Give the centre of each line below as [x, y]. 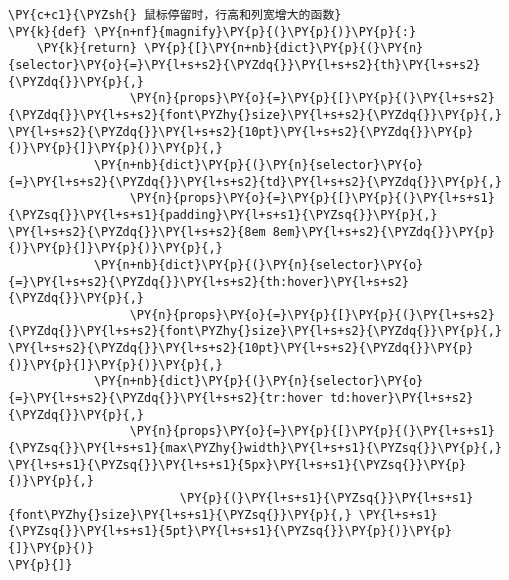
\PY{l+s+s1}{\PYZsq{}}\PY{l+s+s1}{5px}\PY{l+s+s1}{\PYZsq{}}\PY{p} [237, 464]
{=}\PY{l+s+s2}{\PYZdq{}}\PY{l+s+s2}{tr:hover [165, 398]
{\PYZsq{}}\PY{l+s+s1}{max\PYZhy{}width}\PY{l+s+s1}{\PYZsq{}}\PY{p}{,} [255, 448]
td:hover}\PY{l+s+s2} [402, 398]
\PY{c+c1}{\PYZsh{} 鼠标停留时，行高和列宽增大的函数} [175, 15]
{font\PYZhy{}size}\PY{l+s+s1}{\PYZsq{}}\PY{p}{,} [180, 514]
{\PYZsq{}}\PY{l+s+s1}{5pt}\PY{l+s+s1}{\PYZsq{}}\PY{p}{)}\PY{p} [230, 531]
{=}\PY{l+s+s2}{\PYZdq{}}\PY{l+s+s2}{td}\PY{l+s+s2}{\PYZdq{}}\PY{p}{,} [255, 181]
